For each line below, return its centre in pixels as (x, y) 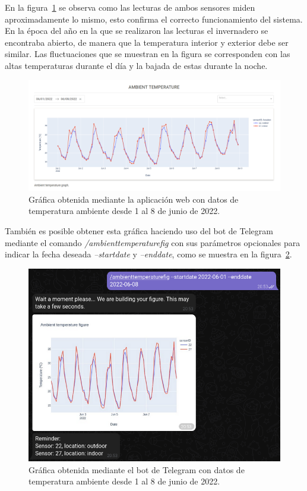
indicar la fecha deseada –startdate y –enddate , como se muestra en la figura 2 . (148, 254)
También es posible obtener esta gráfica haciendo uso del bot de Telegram (139, 231)
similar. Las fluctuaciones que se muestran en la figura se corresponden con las (148, 54)
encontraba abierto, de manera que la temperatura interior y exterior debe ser (147, 42)
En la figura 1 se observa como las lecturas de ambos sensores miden (130, 7)
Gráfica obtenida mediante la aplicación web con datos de (134, 199)
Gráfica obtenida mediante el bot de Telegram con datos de (137, 469)
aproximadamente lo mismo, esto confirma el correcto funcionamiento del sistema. (154, 19)
